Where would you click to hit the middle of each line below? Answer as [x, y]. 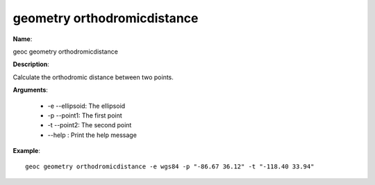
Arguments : [31, 90]
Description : [31, 64]
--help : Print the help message [92, 135]
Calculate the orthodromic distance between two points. [93, 77]
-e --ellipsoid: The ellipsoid [86, 106]
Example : [27, 151]
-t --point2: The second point [90, 125]
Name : [23, 39]
